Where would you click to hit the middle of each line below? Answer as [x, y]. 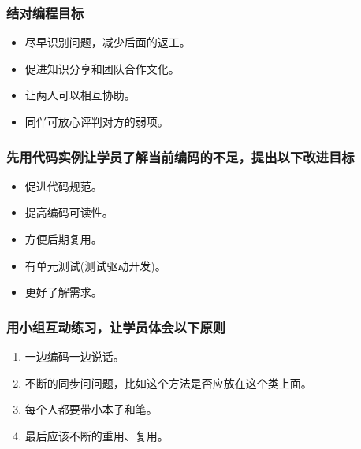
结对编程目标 [45, 12]
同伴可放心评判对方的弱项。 [97, 121]
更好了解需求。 [63, 292]
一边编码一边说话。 [74, 356]
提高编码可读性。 [69, 212]
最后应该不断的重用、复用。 [97, 435]
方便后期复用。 [63, 239]
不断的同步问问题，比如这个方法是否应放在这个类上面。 [168, 382]
